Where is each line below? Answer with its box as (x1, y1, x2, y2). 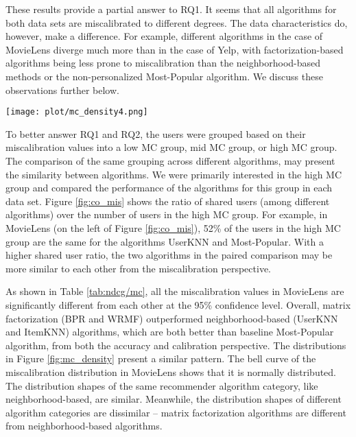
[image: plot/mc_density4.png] (5, 107, 148, 117)
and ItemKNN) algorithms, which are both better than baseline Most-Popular (5, 324, 334, 339)
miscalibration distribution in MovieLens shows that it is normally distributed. (5, 364, 337, 379)
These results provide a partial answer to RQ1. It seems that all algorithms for (5, 2, 337, 16)
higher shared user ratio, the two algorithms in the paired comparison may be (5, 248, 333, 262)
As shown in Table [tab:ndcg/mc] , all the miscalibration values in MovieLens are (5, 284, 344, 298)
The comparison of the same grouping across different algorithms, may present (5, 154, 335, 167)
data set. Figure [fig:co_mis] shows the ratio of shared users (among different (5, 193, 330, 208)
